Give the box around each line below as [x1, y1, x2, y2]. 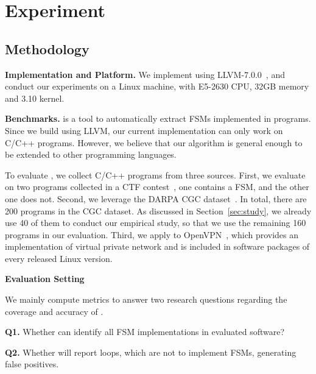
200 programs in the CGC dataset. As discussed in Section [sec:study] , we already [5, 204, 312, 217]
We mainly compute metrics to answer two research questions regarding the [5, 293, 287, 306]
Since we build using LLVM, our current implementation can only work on [5, 124, 283, 136]
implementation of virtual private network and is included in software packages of [5, 240, 310, 253]
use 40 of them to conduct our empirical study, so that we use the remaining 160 [5, 216, 306, 229]
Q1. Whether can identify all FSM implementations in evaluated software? [5, 325, 285, 338]
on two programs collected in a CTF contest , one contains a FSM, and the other [5, 180, 309, 193]
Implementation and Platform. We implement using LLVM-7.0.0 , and [5, 68, 285, 80]
